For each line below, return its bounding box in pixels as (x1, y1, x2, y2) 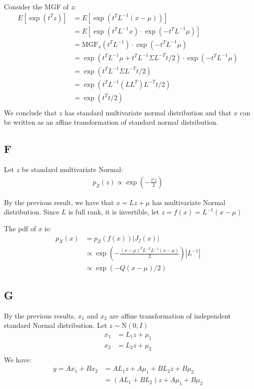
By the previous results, (4, 310, 76, 320)
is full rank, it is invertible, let (68, 207, 159, 217)
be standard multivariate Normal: (22, 164, 123, 175)
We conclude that (4, 107, 57, 117)
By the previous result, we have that (4, 197, 114, 207)
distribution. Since (4, 207, 60, 217)
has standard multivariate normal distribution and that (64, 107, 231, 117)
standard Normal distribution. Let (4, 320, 107, 330)
